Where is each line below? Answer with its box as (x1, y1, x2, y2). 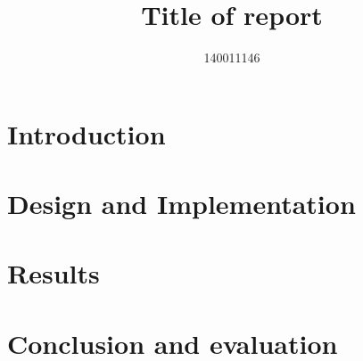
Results (7, 255, 100, 291)
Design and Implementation (7, 185, 356, 222)
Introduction (7, 115, 166, 152)
